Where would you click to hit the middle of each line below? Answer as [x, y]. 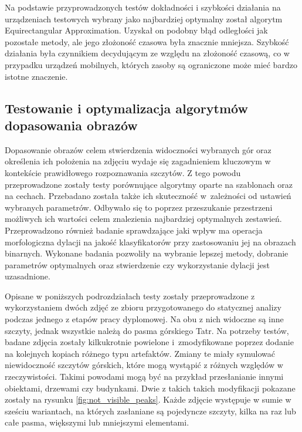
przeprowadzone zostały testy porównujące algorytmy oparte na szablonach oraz [149, 184]
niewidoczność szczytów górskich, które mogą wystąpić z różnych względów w [144, 365]
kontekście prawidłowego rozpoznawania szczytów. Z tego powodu [123, 172]
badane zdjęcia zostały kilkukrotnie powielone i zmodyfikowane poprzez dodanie [149, 342]
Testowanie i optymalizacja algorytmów [126, 108]
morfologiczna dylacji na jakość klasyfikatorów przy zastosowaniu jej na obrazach [150, 242]
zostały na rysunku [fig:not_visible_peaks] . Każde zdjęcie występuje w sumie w [148, 399]
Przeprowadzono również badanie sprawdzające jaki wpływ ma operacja [134, 230]
